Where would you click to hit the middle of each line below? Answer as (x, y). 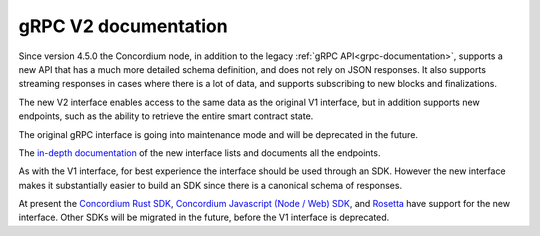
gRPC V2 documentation (123, 26)
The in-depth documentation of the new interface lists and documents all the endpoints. (199, 152)
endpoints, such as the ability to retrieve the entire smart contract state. (166, 116)
